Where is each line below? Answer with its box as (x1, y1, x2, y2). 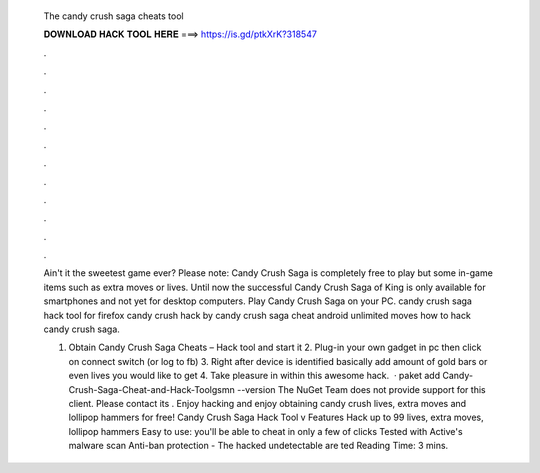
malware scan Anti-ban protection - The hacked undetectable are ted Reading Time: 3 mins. (68, 440, 449, 452)
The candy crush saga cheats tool (43, 10, 184, 22)
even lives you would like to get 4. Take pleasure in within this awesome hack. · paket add (68, 370, 440, 382)
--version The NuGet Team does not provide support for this (236, 383, 486, 395)
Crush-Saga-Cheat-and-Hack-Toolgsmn (68, 383, 235, 395)
